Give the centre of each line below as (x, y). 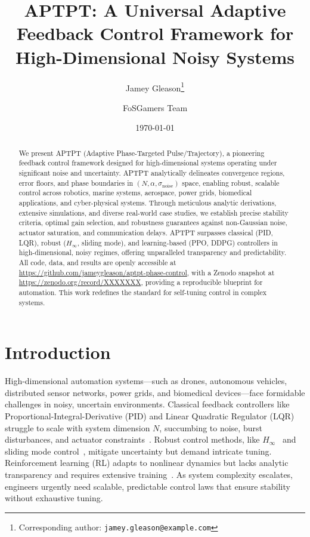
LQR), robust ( (42, 242)
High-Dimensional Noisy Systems (155, 56)
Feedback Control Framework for (155, 33)
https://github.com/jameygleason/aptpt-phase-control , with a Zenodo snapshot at (147, 272)
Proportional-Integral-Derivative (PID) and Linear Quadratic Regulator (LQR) (150, 415)
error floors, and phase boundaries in (76, 182)
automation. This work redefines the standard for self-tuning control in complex (143, 292)
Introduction (58, 352)
